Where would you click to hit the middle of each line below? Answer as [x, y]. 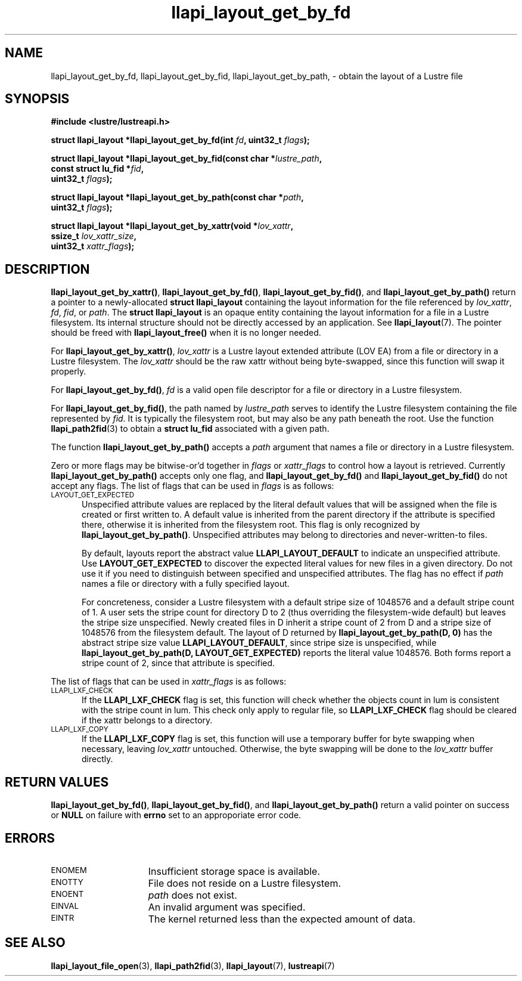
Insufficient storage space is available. [234, 871]
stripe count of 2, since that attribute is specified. [178, 663]
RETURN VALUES [57, 782]
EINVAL [65, 906]
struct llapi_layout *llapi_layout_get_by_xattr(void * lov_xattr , [172, 226]
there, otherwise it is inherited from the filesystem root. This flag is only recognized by [251, 525]
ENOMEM [69, 870]
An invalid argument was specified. [227, 907]
